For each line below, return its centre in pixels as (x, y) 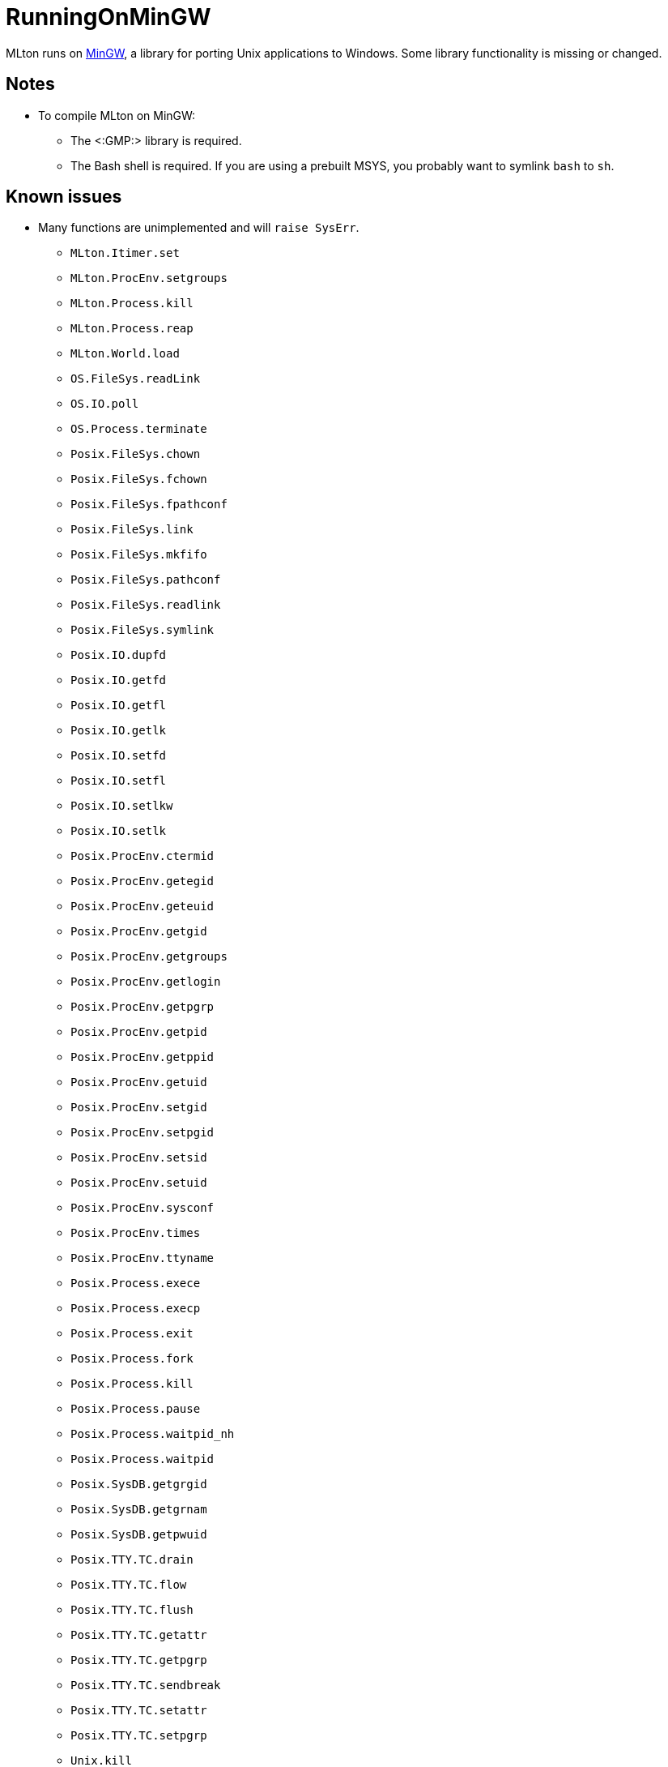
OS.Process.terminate (139, 429)
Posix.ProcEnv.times (136, 1233)
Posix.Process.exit (132, 1334)
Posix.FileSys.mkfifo (139, 555)
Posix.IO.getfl (119, 706)
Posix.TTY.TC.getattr (139, 1635)
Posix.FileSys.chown (136, 454)
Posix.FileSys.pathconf (146, 580)
